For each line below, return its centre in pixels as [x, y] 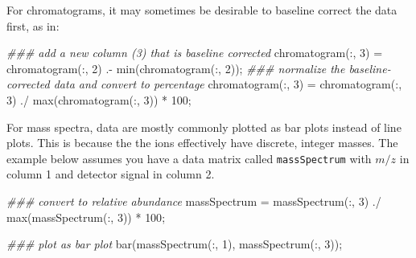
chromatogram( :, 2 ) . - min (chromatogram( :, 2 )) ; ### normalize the [176, 68]
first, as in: [33, 25]
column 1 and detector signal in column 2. [111, 174]
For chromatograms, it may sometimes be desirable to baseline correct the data [202, 10]
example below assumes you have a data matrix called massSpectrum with [189, 158]
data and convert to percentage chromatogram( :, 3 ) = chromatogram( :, [228, 84]
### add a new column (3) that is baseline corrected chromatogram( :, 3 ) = [195, 53]
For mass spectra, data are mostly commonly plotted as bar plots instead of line [204, 127]
